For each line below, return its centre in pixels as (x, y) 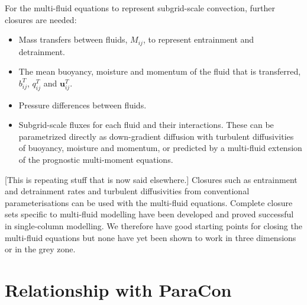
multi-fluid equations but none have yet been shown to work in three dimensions (151, 237)
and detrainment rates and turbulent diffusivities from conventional (127, 191)
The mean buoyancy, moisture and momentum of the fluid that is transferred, (160, 71)
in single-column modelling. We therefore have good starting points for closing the (153, 225)
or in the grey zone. (40, 249)
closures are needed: (41, 19)
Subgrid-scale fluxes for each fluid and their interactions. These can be (146, 125)
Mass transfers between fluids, (73, 39)
